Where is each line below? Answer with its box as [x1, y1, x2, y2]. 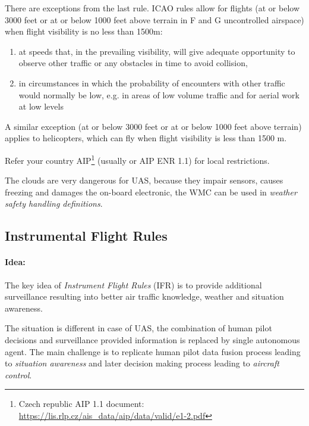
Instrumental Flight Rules [5, 226, 168, 245]
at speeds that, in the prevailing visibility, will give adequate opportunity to [18, 45, 295, 57]
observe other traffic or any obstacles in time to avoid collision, [18, 57, 248, 69]
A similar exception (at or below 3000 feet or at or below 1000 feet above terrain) [5, 120, 302, 132]
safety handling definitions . [5, 197, 103, 210]
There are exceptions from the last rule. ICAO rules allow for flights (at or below [5, 2, 299, 14]
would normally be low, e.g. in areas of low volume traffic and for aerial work [18, 88, 299, 101]
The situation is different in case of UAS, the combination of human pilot [5, 322, 272, 334]
